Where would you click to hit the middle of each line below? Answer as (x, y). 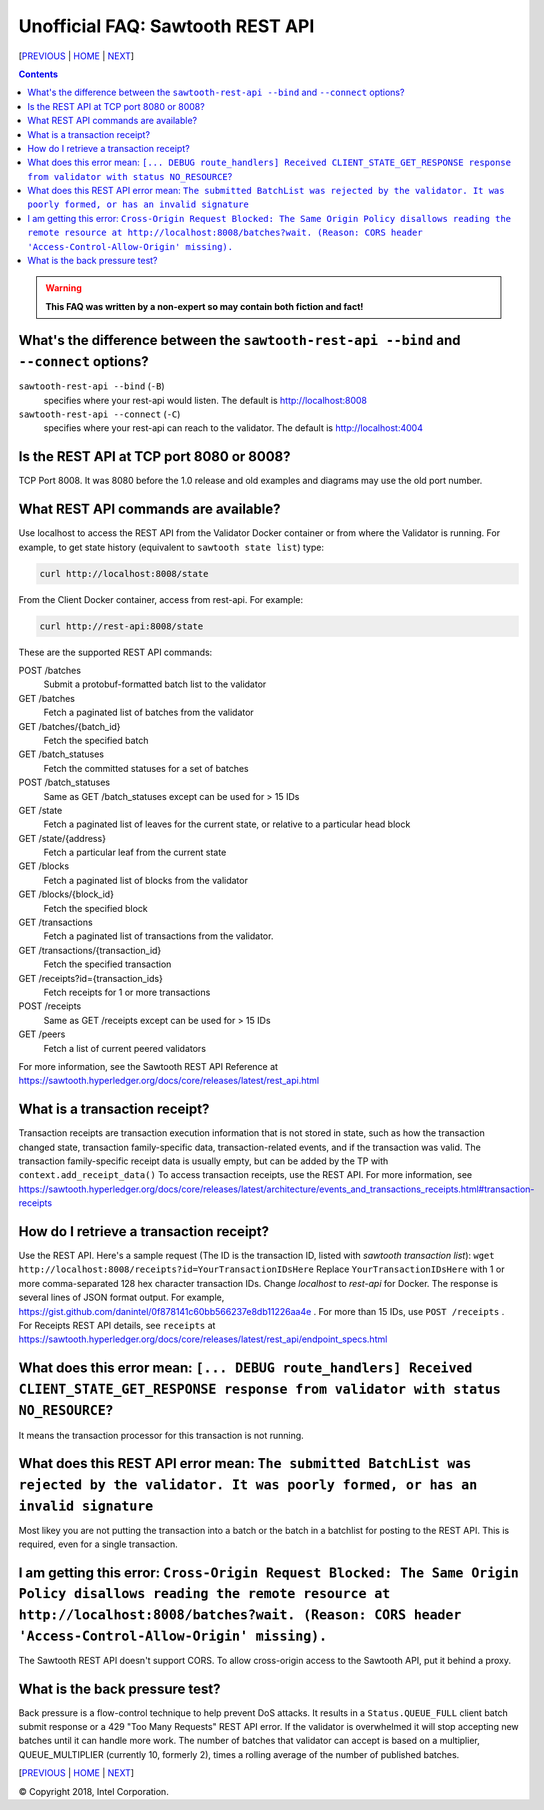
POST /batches (50, 670)
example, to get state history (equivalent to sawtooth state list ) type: (171, 547)
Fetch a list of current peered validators (125, 1048)
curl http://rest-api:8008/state (121, 626)
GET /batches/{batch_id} (69, 726)
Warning (63, 288)
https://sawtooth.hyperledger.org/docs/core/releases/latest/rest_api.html (169, 1081)
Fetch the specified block (96, 908)
